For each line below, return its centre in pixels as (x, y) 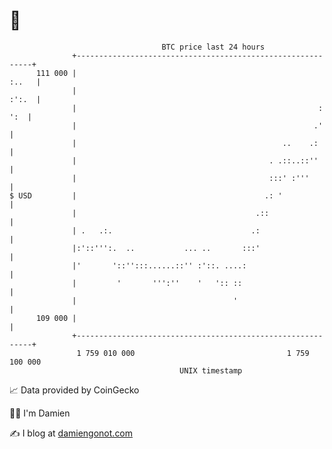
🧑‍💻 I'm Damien (40, 413)
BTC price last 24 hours (213, 47)
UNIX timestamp (211, 370)
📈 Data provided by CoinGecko (74, 390)
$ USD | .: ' (146, 195)
